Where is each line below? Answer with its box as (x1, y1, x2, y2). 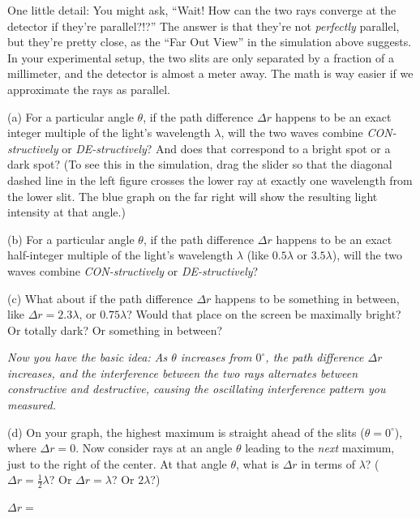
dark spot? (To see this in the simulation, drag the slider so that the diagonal (7, 156, 392, 173)
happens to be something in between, (215, 289, 400, 306)
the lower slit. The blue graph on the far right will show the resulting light (7, 187, 378, 204)
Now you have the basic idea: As (7, 349, 168, 366)
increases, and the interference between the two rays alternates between (7, 364, 358, 381)
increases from (180, 349, 252, 366)
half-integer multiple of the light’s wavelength (7, 246, 234, 263)
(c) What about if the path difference (7, 289, 193, 306)
